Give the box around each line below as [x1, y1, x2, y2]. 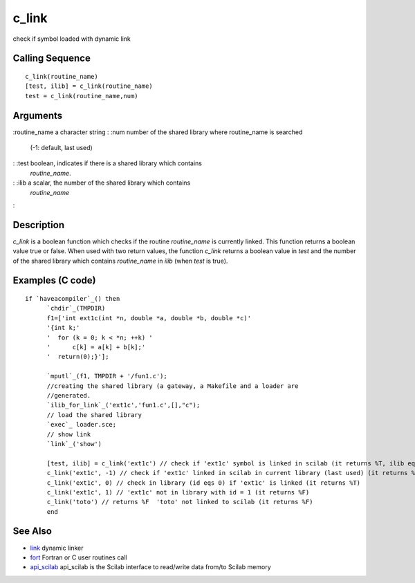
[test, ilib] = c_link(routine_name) [25, 82, 154, 90]
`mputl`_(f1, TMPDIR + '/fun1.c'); [46, 372, 167, 380]
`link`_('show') [46, 440, 102, 447]
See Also [12, 526, 52, 537]
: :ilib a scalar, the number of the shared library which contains [12, 178, 191, 187]
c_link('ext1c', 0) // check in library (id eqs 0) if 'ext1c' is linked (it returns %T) [46, 479, 361, 487]
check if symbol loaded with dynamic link [12, 35, 131, 43]
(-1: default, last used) [30, 144, 93, 152]
